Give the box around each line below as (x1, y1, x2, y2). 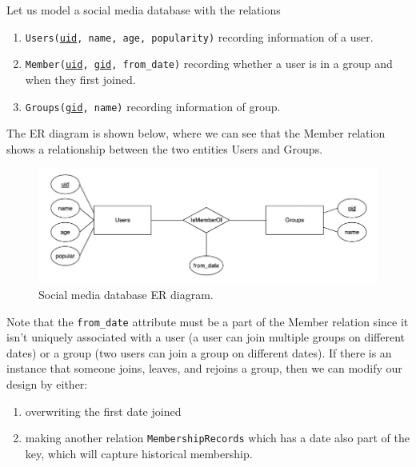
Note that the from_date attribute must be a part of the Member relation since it (6, 313, 409, 329)
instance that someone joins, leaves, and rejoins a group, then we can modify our (6, 360, 402, 377)
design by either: (6, 375, 88, 392)
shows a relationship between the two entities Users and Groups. (6, 140, 323, 157)
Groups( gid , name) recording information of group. (25, 98, 281, 114)
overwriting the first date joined (25, 402, 182, 419)
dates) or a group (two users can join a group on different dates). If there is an (6, 344, 392, 361)
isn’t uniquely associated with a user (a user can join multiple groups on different (6, 329, 406, 345)
